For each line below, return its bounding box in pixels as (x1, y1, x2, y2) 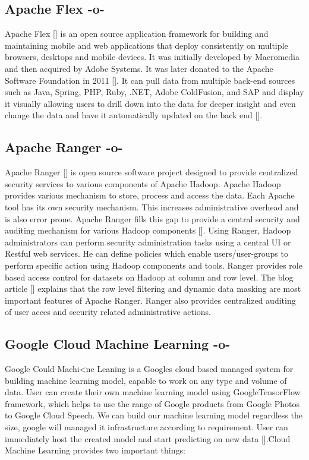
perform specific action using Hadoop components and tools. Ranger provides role (5, 259, 302, 271)
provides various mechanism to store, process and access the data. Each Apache (5, 189, 295, 201)
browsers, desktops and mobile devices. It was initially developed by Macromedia (5, 51, 300, 63)
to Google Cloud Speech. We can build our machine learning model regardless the (5, 409, 302, 421)
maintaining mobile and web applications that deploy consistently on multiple (5, 39, 288, 51)
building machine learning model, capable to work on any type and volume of (5, 374, 287, 386)
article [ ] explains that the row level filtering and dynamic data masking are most (5, 282, 301, 295)
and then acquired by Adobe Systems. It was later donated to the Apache (5, 62, 273, 74)
